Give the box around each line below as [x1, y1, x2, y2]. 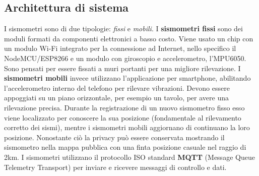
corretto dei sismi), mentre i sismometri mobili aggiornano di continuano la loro [4, 122, 250, 133]
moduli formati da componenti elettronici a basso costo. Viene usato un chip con [4, 33, 253, 43]
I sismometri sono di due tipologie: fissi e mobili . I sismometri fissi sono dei [4, 23, 243, 34]
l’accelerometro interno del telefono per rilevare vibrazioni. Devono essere [4, 82, 230, 93]
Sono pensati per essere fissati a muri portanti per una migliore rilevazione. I [4, 63, 241, 73]
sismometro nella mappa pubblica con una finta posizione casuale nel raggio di [4, 142, 246, 152]
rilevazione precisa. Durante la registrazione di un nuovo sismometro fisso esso [4, 102, 245, 112]
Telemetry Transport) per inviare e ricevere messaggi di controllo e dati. [4, 161, 227, 172]
